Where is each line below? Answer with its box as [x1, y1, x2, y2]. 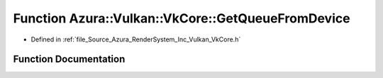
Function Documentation [13, 53, 126, 65]
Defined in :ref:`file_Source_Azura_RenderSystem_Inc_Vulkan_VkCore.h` [30, 35, 241, 44]
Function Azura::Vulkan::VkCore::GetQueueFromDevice [13, 11, 350, 26]
